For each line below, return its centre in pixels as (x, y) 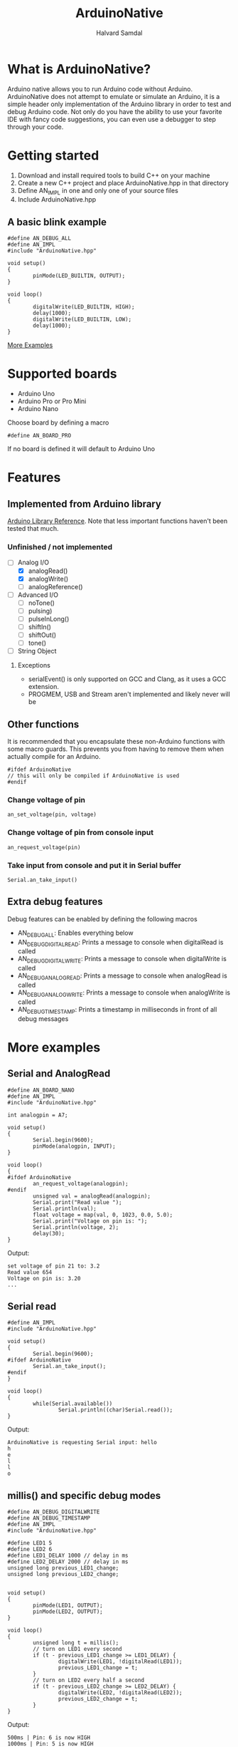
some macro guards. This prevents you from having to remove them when (116, 749)
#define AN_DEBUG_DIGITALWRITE (54, 1512)
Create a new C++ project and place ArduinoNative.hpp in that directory (123, 182)
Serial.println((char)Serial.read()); (115, 1410)
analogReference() (55, 586)
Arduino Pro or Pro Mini (52, 401)
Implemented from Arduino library (85, 504)
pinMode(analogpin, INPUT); (74, 1146)
